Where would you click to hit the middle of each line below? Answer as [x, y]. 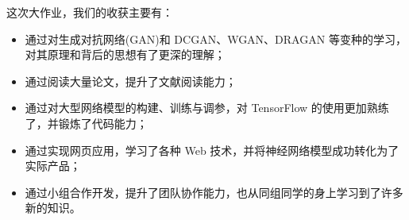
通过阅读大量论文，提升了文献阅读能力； [131, 81]
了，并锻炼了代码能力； [86, 123]
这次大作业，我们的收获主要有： [90, 12]
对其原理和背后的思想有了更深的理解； [125, 54]
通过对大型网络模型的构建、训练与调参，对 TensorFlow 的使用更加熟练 [207, 108]
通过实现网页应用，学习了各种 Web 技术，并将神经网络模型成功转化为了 [212, 150]
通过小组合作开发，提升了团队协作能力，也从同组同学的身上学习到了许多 [214, 192]
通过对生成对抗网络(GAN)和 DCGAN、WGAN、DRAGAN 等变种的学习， [216, 39]
